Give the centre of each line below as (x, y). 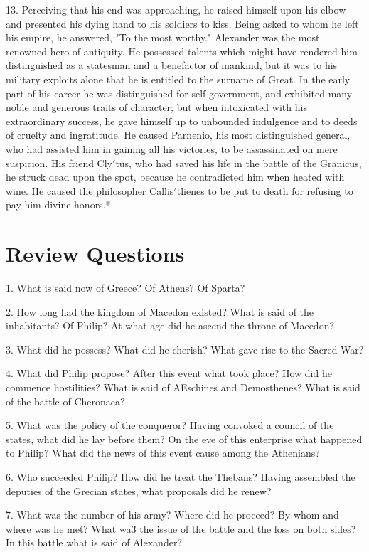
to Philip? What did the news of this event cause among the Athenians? (163, 453)
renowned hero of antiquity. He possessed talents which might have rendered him (182, 51)
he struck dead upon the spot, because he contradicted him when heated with (175, 177)
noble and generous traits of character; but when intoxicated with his (156, 107)
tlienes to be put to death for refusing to (265, 190)
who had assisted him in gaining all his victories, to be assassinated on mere (172, 148)
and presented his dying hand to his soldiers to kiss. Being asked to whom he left (182, 23)
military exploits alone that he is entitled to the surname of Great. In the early (178, 79)
